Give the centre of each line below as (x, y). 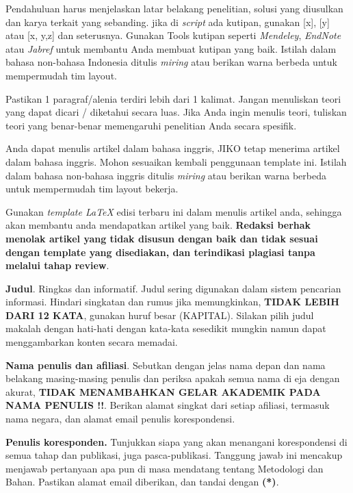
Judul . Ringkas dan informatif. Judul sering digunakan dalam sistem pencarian (173, 288)
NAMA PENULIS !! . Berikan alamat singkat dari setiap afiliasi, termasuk (168, 405)
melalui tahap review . (57, 265)
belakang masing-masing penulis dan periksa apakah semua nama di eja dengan (173, 378)
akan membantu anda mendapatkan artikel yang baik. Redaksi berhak (158, 225)
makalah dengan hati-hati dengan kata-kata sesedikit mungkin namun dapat (166, 328)
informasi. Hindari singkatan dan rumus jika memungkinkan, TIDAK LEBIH (172, 302)
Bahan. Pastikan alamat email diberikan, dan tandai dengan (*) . (142, 482)
